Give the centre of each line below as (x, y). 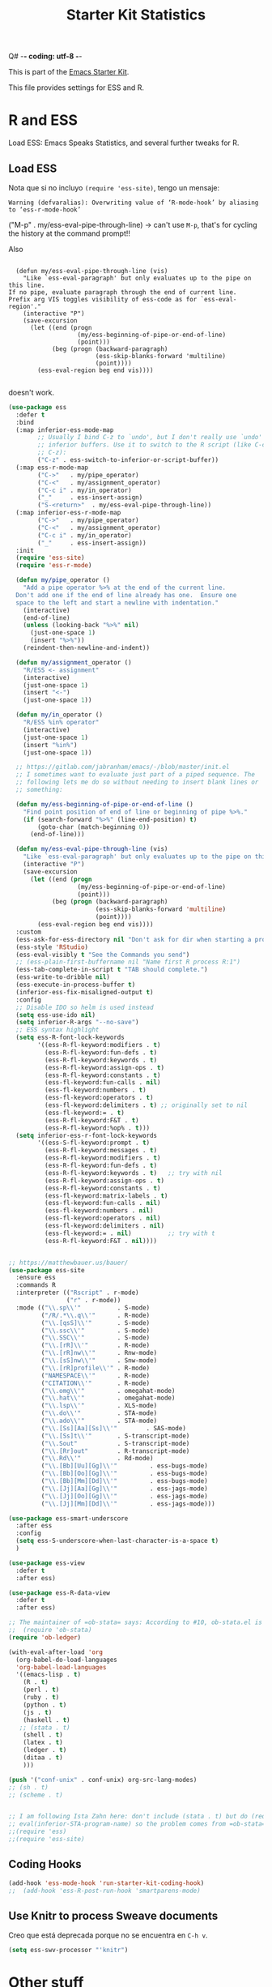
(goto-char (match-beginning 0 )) (94, 827)
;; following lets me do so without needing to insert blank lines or (137, 782)
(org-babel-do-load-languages (66, 1660)
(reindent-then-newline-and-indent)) (87, 648)
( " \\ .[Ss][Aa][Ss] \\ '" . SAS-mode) (113, 1428)
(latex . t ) (43, 1743)
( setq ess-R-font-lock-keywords (70, 1038)
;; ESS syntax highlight (57, 1030)
